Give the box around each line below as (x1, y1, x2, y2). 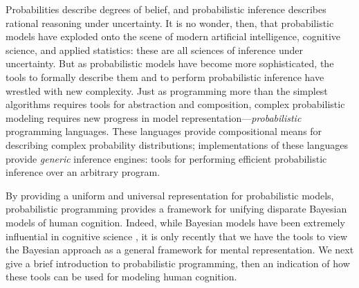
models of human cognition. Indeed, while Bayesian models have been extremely (6, 215, 345, 229)
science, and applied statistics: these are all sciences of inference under (6, 42, 303, 57)
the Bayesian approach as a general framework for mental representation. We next (6, 242, 354, 257)
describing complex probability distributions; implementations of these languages (6, 137, 348, 152)
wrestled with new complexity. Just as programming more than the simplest (6, 83, 328, 98)
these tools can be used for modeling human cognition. (6, 269, 237, 284)
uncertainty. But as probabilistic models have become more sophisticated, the (6, 56, 334, 71)
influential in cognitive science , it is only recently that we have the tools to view (6, 228, 348, 243)
